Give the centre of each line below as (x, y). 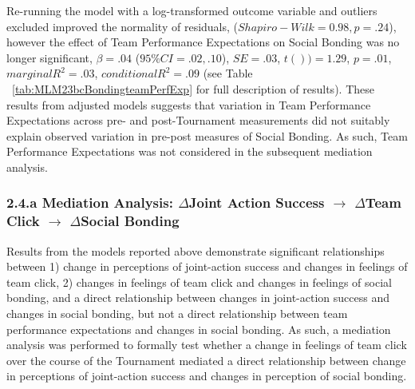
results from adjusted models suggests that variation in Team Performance (189, 104)
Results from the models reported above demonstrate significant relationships (196, 250)
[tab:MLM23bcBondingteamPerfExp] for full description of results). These (193, 88)
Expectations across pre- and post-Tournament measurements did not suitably (198, 120)
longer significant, (49, 57)
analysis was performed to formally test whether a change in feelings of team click (207, 345)
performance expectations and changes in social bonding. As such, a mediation (199, 329)
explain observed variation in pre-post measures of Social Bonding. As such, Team (207, 135)
